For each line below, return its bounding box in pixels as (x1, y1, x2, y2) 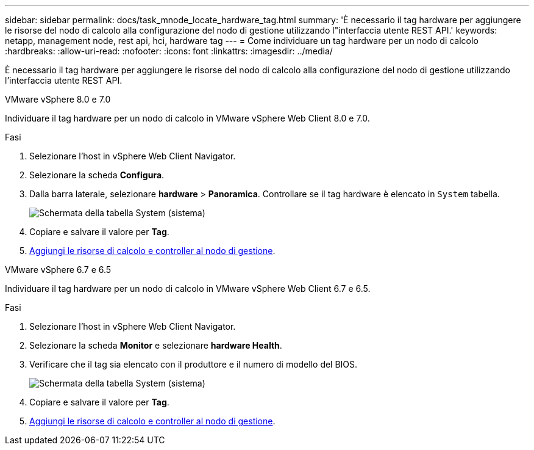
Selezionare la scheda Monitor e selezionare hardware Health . (29, 340, 282, 350)
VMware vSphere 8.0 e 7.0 (5, 94, 111, 104)
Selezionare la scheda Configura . (29, 170, 165, 180)
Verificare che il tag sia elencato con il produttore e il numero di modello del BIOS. (29, 359, 358, 369)
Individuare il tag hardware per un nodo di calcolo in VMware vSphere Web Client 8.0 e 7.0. (5, 113, 370, 123)
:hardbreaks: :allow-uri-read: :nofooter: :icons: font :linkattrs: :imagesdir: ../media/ (5, 46, 333, 56)
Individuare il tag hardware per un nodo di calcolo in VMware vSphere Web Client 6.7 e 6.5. (5, 283, 371, 294)
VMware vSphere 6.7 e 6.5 (5, 264, 112, 275)
